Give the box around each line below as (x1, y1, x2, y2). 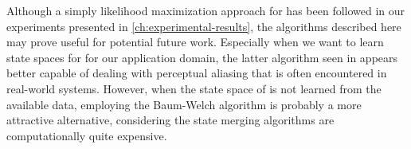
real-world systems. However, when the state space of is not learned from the (6, 80, 382, 96)
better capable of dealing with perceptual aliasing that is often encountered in (6, 65, 387, 81)
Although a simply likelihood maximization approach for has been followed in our (6, 2, 405, 18)
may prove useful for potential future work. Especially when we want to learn (6, 33, 384, 50)
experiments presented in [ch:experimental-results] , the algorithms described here (6, 18, 401, 34)
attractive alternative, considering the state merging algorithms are (6, 112, 335, 128)
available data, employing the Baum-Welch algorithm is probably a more (6, 96, 362, 112)
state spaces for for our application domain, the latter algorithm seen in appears (6, 49, 398, 65)
